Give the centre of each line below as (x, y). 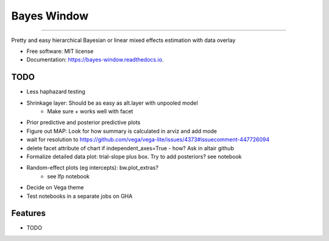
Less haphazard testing (56, 92)
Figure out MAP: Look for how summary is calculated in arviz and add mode (122, 131)
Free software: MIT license (60, 51)
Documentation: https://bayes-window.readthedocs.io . (95, 60)
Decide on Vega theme (55, 187)
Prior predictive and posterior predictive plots (83, 122)
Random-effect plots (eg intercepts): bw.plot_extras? (92, 168)
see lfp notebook (69, 176)
